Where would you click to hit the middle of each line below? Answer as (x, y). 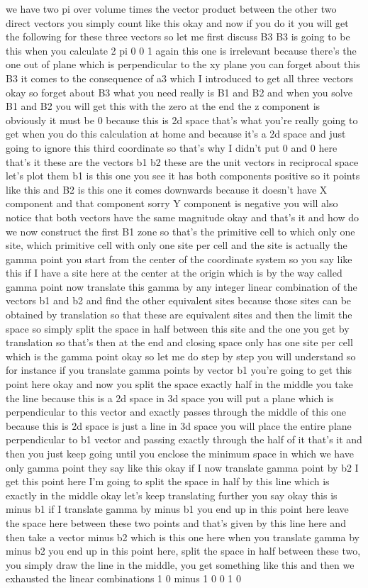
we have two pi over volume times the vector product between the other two (171, 9)
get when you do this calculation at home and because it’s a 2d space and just (176, 134)
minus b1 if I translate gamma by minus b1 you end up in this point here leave (177, 509)
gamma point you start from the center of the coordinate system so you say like (179, 259)
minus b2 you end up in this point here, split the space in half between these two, (183, 551)
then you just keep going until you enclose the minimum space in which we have (180, 453)
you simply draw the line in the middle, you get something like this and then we (180, 564)
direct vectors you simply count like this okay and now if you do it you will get (177, 22)
